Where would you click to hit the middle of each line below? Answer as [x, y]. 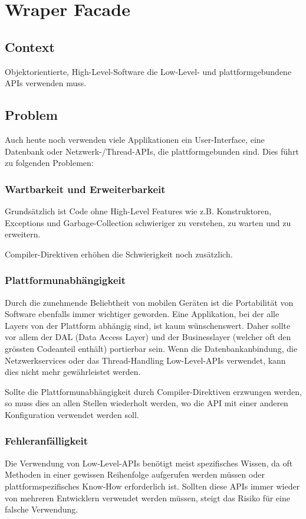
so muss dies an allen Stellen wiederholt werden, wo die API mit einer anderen [147, 403]
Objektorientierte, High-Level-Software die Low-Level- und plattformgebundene [148, 71]
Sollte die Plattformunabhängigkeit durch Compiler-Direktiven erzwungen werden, [153, 391]
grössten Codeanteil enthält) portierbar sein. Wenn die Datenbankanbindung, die [151, 348]
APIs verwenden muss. [46, 83]
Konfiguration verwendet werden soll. [72, 414]
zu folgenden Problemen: [49, 163]
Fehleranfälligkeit [47, 441]
